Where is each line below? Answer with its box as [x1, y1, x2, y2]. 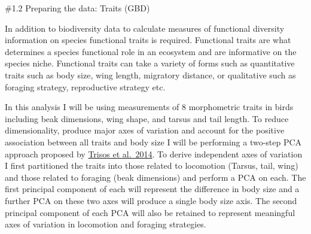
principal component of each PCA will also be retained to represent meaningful [5, 206, 295, 218]
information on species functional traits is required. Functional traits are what [5, 34, 291, 46]
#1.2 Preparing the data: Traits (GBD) [5, 2, 150, 14]
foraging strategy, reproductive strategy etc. [5, 80, 166, 93]
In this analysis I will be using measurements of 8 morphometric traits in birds [5, 101, 294, 113]
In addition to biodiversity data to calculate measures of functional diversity [5, 22, 285, 34]
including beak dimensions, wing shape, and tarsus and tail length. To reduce [5, 112, 289, 124]
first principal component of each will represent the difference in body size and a [5, 183, 300, 195]
